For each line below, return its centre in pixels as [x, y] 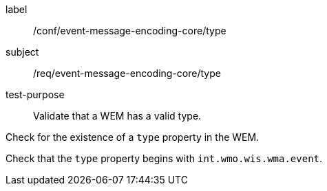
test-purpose [35, 94]
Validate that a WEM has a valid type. [117, 116]
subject [22, 52]
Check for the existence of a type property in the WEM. [133, 137]
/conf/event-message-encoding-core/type [130, 31]
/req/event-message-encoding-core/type [127, 73]
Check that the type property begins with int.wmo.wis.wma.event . [164, 158]
